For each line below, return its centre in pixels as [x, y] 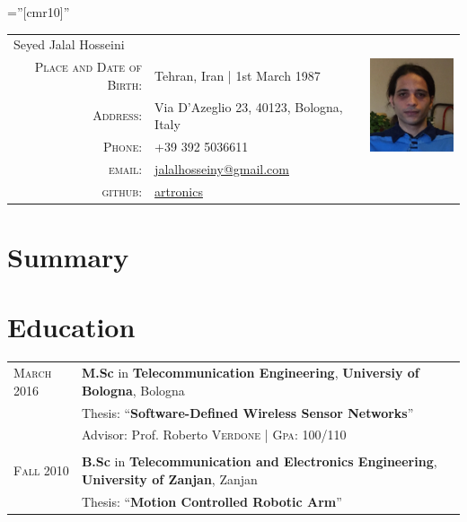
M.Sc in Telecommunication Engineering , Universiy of [250, 373]
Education [71, 327]
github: [122, 191]
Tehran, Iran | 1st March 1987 [238, 75]
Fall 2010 [41, 470]
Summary [68, 257]
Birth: [125, 84]
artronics [179, 191]
